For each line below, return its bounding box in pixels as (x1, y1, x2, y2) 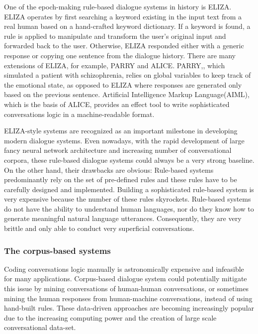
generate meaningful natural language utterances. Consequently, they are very (4, 213, 242, 223)
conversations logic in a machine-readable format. (4, 109, 155, 119)
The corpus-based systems (4, 244, 111, 256)
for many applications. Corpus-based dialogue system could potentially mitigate (4, 273, 247, 284)
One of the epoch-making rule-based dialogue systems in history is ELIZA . (4, 1, 232, 11)
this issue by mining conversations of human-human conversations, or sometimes (4, 283, 249, 294)
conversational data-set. (4, 322, 76, 333)
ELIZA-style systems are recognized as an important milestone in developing (4, 125, 238, 136)
